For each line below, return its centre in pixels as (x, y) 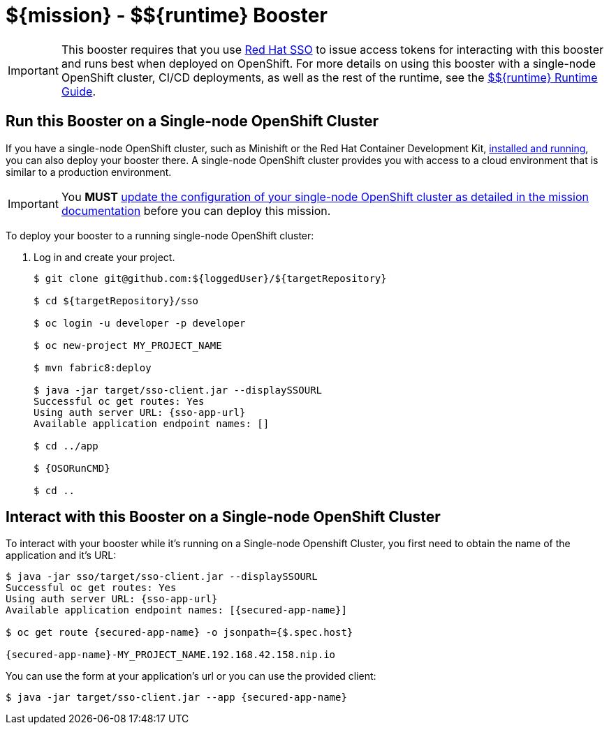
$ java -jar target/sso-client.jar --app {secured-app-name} (176, 698)
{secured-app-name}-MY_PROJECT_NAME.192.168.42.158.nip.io (171, 655)
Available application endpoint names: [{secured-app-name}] (176, 610)
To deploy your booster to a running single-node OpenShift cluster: (160, 235)
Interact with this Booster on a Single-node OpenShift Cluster (223, 517)
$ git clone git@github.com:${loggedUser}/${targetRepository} (210, 278)
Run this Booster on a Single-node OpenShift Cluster (192, 121)
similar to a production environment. (89, 172)
